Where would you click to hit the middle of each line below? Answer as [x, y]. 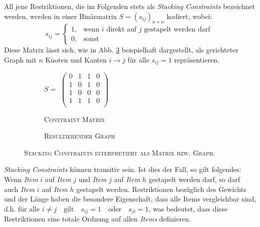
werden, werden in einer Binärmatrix [61, 16]
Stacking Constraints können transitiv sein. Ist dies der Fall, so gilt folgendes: [123, 169]
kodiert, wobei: [189, 16]
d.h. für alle [22, 208]
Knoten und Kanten [76, 59]
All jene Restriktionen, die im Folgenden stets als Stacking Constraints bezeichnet [129, 6]
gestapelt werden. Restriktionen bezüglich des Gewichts [161, 189]
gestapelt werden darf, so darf [194, 179]
